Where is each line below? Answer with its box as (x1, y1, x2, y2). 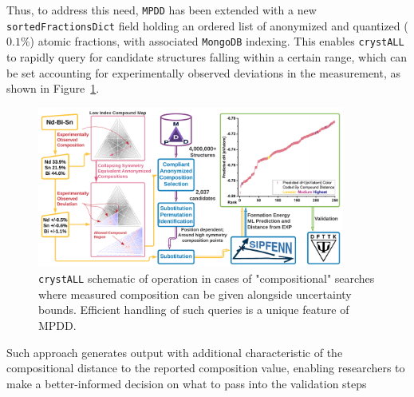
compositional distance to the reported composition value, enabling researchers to (6, 359, 405, 376)
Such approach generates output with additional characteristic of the (6, 343, 343, 360)
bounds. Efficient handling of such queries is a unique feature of (38, 301, 349, 318)
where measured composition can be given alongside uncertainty (38, 285, 352, 302)
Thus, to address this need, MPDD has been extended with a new (6, 2, 317, 18)
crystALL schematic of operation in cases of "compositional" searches (38, 270, 375, 287)
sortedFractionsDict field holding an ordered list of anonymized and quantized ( (6, 17, 408, 34)
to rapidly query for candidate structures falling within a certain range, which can (6, 48, 408, 65)
